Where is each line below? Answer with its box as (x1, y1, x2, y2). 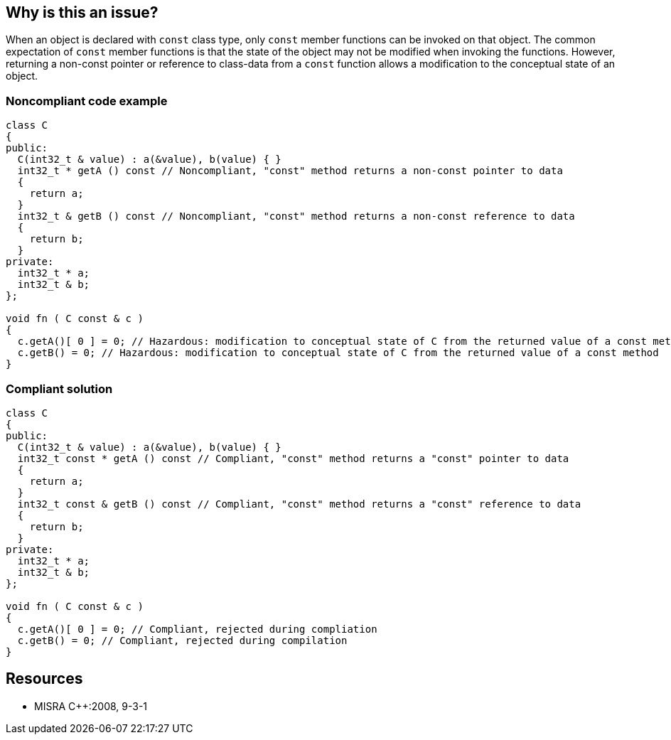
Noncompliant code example (6, 93, 168, 108)
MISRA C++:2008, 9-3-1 (34, 699, 148, 712)
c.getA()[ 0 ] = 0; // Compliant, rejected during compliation (17, 623, 377, 635)
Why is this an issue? (6, 4, 159, 21)
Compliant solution (6, 381, 113, 396)
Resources (6, 670, 83, 688)
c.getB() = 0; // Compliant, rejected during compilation (17, 634, 348, 646)
